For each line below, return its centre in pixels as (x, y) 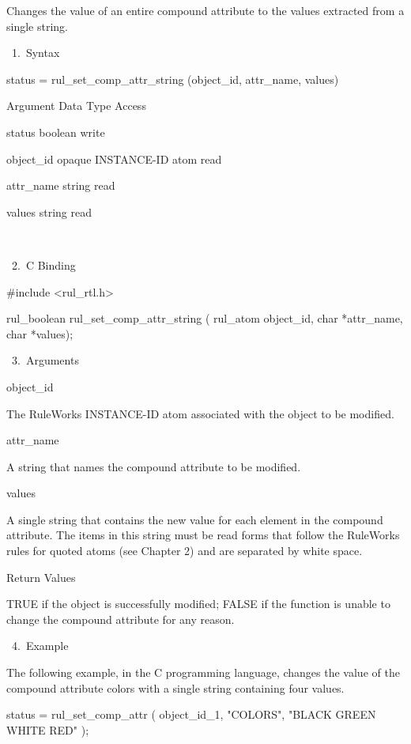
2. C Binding (43, 264)
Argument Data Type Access (76, 106)
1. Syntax (36, 53)
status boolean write (56, 132)
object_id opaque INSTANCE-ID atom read (114, 159)
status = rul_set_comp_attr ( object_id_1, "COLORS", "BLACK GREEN (191, 714)
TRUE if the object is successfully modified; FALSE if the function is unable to (198, 604)
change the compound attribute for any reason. (121, 619)
